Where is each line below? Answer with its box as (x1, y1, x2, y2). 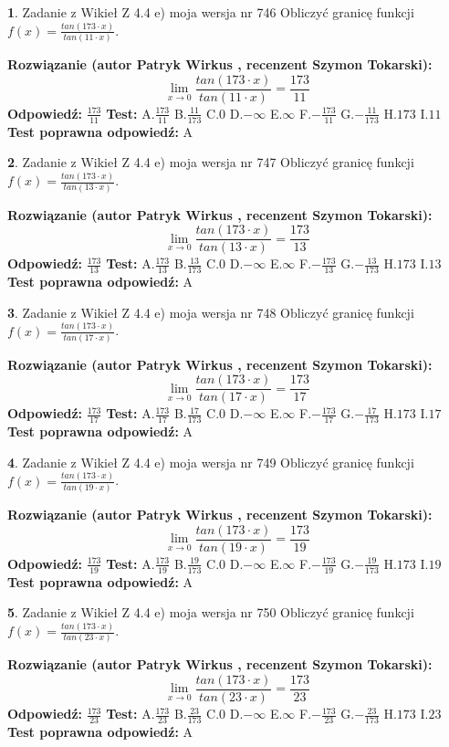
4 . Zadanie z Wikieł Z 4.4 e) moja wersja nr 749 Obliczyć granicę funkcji (7, 452, 414, 471)
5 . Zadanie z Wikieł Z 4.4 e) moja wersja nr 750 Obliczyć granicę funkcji (7, 603, 414, 622)
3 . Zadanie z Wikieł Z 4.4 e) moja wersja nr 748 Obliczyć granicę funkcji (7, 302, 414, 321)
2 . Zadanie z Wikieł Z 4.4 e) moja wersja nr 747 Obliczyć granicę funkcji (7, 153, 414, 172)
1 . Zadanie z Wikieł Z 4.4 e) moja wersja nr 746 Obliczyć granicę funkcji (7, 3, 414, 21)
